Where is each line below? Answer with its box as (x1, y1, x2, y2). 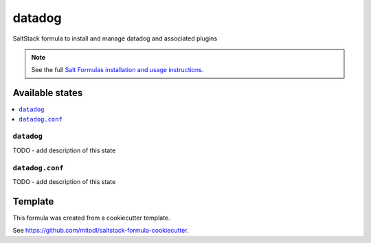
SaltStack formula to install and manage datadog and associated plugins (12, 34, 218, 43)
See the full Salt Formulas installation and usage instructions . (31, 66, 204, 74)
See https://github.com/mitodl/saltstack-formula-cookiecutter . (12, 227, 189, 235)
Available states (12, 87, 83, 99)
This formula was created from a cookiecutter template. (12, 213, 171, 222)
